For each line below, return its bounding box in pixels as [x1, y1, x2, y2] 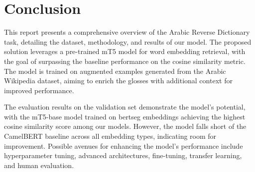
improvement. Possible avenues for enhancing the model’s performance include [4, 140, 243, 151]
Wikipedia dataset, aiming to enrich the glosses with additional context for [4, 75, 233, 86]
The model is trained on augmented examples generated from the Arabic [4, 65, 226, 76]
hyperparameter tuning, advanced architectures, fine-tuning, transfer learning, [4, 150, 242, 161]
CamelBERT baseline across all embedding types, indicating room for [4, 131, 217, 141]
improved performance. [4, 85, 74, 95]
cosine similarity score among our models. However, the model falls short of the [4, 121, 247, 131]
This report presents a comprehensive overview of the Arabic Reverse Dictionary [4, 27, 250, 37]
